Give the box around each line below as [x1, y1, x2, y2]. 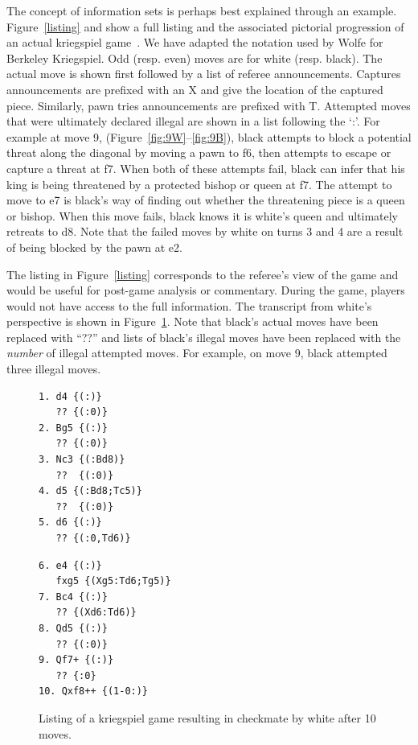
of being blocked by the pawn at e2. [6, 238, 182, 255]
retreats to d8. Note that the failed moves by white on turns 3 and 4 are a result [6, 223, 404, 240]
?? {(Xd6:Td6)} [55, 607, 137, 619]
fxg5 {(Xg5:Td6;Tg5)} [55, 575, 171, 587]
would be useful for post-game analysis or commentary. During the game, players [6, 282, 405, 298]
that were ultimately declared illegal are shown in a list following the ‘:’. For [6, 113, 380, 130]
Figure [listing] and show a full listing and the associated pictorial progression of [6, 18, 404, 35]
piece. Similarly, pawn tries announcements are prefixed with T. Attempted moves [6, 97, 411, 113]
